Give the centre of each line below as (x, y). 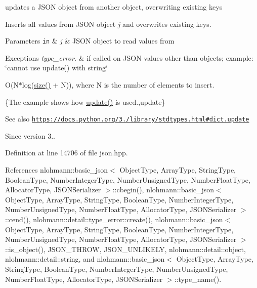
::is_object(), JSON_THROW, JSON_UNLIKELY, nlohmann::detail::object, (125, 249)
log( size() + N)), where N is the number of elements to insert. (118, 85)
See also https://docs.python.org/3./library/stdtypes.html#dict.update (127, 119)
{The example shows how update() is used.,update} (85, 101)
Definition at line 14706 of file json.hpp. (67, 153)
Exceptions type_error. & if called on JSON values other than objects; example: (129, 57)
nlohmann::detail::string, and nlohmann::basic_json (85, 259)
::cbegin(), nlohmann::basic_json (163, 190)
